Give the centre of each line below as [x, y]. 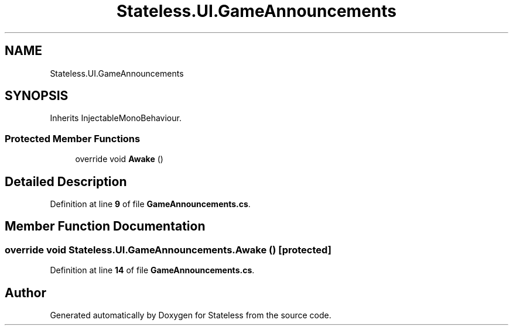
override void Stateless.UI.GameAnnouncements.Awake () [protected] [168, 250]
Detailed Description [66, 181]
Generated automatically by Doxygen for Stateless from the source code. [191, 315]
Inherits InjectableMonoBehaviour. [116, 118]
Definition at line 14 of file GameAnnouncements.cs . [152, 270]
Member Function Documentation [105, 226]
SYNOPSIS [37, 96]
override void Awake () [119, 159]
